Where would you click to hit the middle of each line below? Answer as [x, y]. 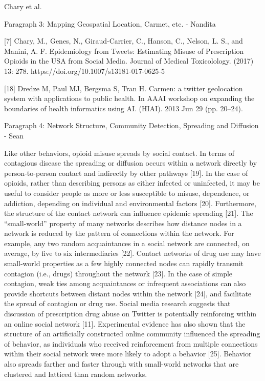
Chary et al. [23, 6]
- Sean [14, 135]
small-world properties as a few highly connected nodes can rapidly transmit [124, 263]
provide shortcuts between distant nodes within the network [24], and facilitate [128, 293]
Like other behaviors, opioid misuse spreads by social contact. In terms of [119, 153]
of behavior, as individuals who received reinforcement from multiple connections [131, 343]
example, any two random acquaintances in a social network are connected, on [127, 243]
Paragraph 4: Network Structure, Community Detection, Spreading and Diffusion [131, 125]
